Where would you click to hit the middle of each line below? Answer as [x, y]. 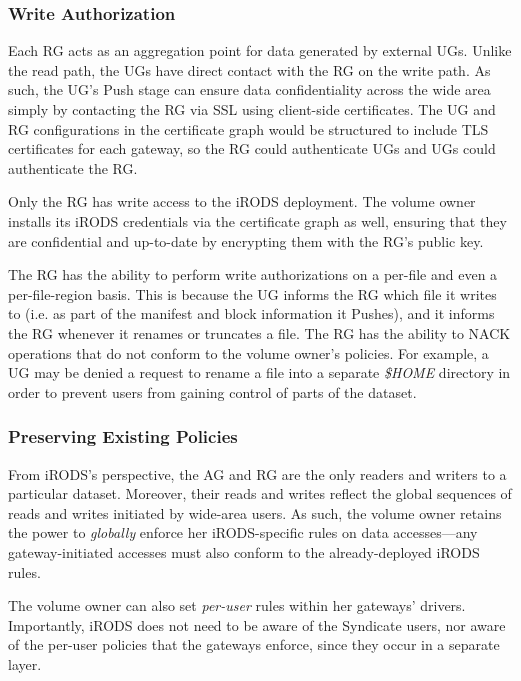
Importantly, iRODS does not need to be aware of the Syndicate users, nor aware [257, 624]
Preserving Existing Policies [123, 436]
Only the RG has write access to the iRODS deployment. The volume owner [242, 201]
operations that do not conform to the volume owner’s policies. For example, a [248, 352]
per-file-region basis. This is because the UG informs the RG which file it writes [252, 293]
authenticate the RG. [73, 167]
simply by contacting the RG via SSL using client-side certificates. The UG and [252, 109]
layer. [25, 663]
